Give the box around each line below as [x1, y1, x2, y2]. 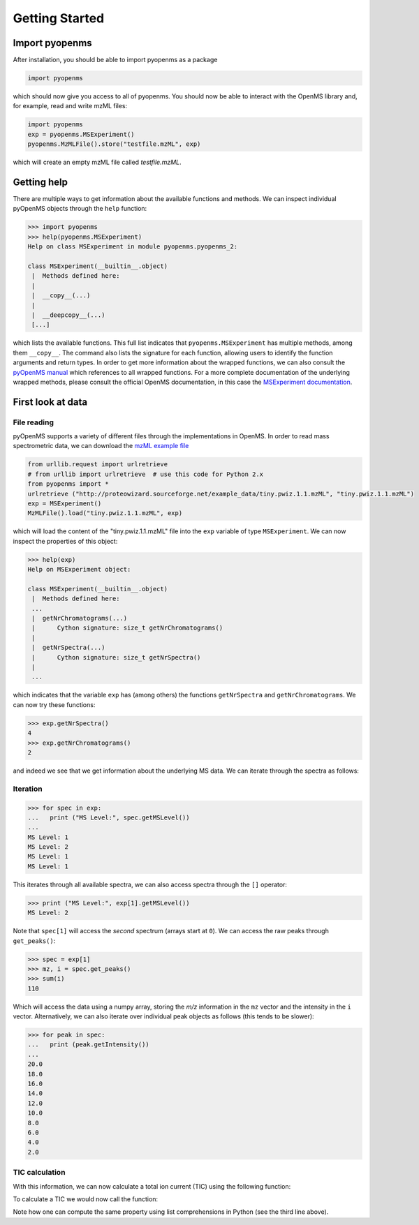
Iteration [13, 784, 43, 794]
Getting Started [13, 10, 105, 26]
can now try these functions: [13, 700, 96, 708]
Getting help [13, 176, 68, 188]
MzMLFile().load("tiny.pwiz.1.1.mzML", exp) [27, 510, 183, 517]
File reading [13, 417, 54, 427]
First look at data [13, 396, 87, 408]
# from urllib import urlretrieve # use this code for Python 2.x [27, 470, 264, 478]
